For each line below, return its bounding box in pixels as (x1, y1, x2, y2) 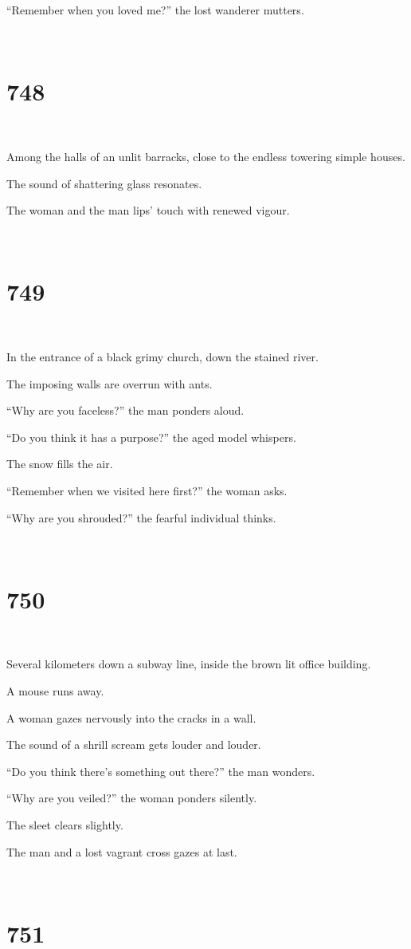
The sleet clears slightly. (6, 817, 123, 833)
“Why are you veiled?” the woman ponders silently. (6, 790, 257, 806)
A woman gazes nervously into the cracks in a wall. (6, 709, 256, 726)
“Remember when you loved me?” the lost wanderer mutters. (6, 2, 304, 18)
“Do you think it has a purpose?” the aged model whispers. (6, 428, 296, 445)
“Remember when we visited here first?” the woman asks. (6, 482, 288, 498)
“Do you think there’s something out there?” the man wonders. (6, 762, 315, 779)
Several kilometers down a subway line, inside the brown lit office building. (6, 656, 371, 672)
